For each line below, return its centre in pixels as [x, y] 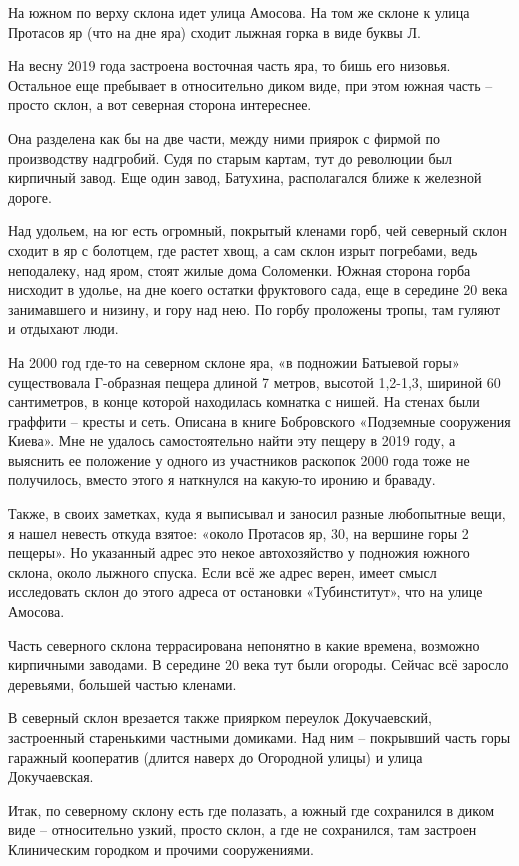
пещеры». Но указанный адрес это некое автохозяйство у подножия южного [239, 552]
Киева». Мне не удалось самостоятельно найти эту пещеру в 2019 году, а [232, 440]
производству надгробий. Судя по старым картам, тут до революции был [230, 157]
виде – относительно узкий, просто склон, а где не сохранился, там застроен [242, 829]
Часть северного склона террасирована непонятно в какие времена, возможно [244, 644]
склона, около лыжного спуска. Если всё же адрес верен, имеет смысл [222, 571]
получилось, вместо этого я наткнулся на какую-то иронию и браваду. [222, 479]
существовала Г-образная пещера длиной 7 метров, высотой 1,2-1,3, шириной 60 [254, 381]
